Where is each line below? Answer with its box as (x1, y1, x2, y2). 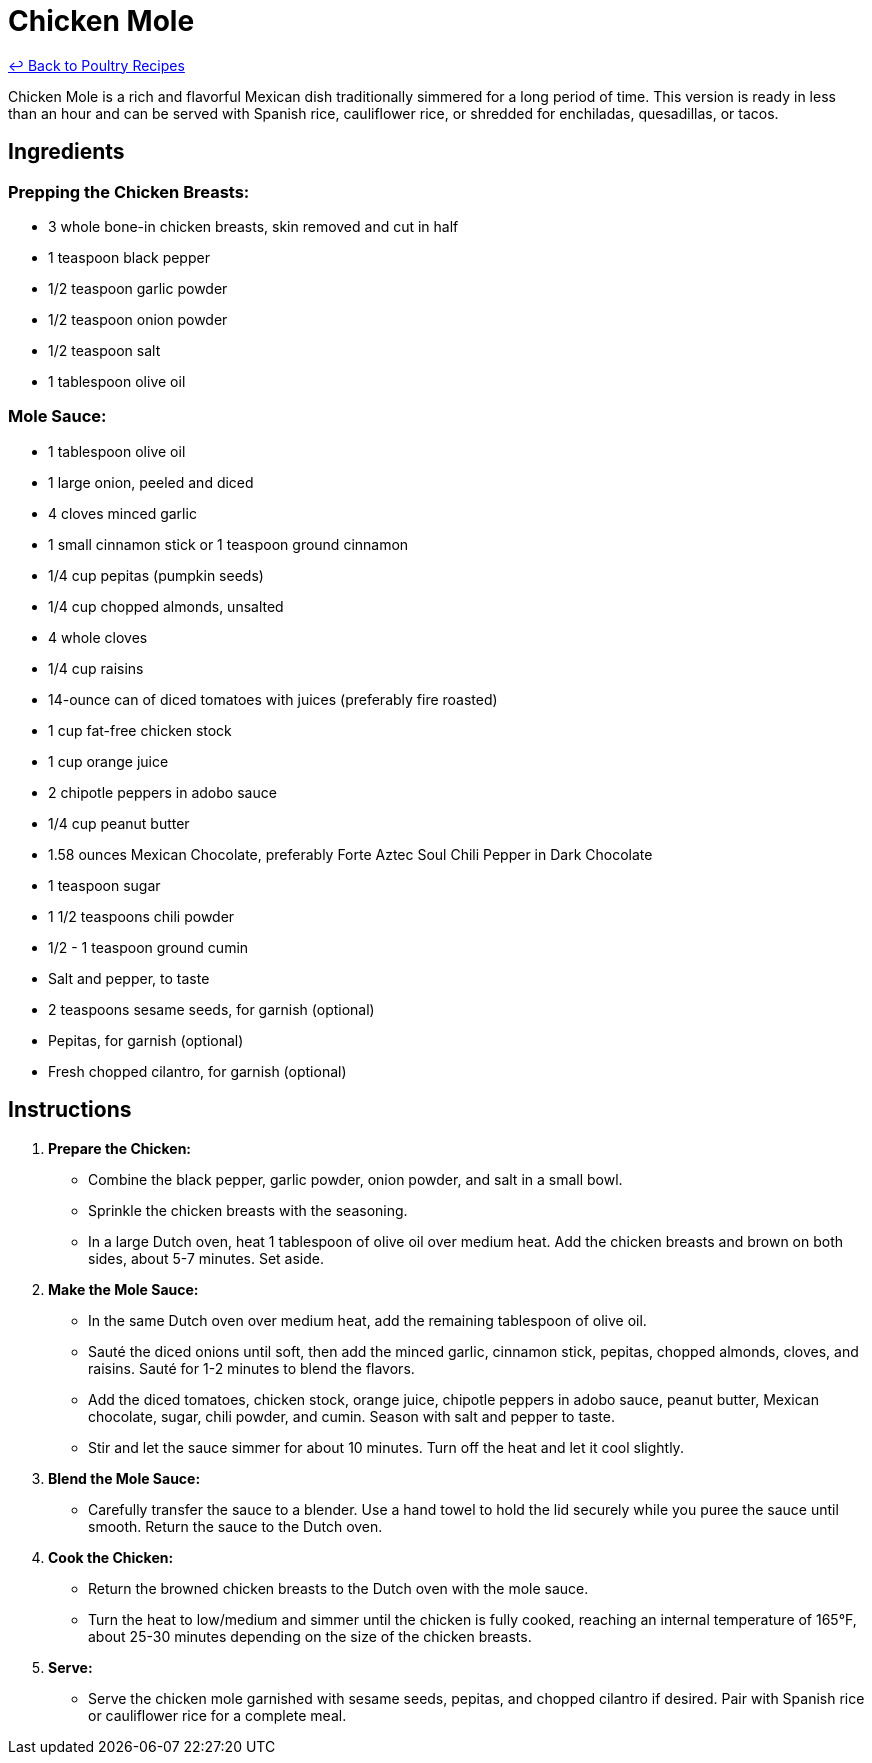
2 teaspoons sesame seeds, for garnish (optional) (48, 1000, 375, 1018)
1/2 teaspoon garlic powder (48, 279, 228, 297)
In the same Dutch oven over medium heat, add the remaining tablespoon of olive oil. (88, 1311, 647, 1329)
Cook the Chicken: (48, 1548, 174, 1566)
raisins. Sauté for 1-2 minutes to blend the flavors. (88, 1359, 415, 1377)
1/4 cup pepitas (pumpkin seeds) (48, 566, 264, 584)
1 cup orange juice (48, 752, 169, 770)
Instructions (8, 1097, 132, 1123)
